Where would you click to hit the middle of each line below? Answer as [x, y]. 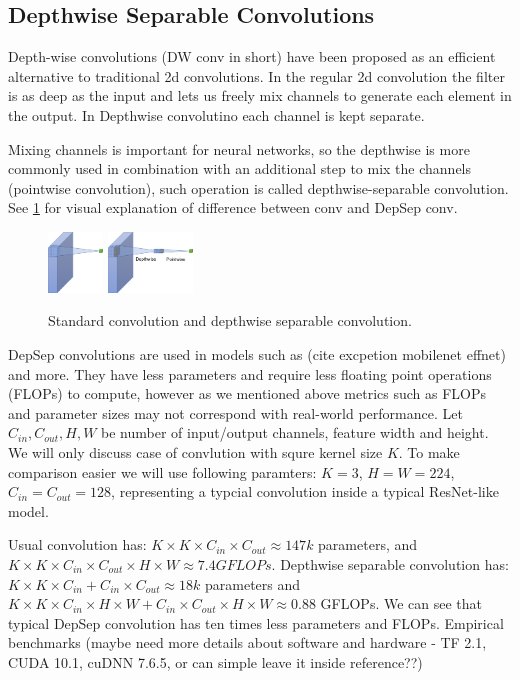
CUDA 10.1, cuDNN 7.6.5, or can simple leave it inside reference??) [215, 661]
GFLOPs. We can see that [401, 603]
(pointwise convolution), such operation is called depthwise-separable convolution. [258, 187]
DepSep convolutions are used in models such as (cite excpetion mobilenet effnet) [257, 353]
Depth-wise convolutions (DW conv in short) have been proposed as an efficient [252, 56]
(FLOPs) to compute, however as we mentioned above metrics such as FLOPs [247, 393]
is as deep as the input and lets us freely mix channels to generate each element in [260, 95]
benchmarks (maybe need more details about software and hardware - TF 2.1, [247, 642]
